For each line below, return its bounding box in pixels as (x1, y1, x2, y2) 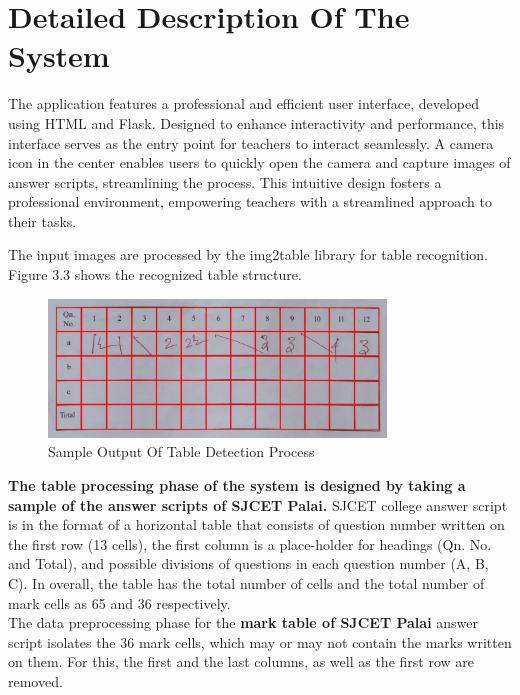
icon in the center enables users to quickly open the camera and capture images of (8, 152, 511, 173)
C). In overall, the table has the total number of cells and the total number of (8, 572, 485, 593)
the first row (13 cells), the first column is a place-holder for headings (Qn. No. (8, 533, 492, 554)
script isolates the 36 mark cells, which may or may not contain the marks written (8, 631, 512, 652)
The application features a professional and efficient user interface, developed (8, 93, 480, 114)
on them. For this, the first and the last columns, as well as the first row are (8, 651, 475, 672)
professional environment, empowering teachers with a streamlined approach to (8, 191, 492, 212)
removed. (8, 670, 63, 691)
